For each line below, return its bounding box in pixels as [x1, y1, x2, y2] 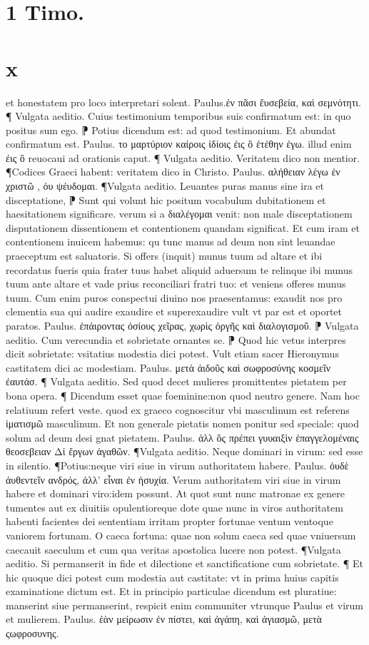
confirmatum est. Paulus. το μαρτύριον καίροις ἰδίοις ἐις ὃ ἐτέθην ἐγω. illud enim [6, 136, 352, 151]
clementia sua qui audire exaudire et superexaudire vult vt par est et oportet [6, 304, 343, 319]
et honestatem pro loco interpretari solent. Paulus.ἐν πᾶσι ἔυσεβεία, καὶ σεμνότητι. [6, 94, 361, 109]
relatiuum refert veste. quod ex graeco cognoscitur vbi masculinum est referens [6, 402, 350, 417]
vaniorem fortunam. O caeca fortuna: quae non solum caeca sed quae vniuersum [6, 527, 356, 542]
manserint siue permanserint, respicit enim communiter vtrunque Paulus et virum [6, 597, 363, 612]
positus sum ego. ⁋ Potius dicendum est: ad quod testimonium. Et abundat [6, 122, 336, 137]
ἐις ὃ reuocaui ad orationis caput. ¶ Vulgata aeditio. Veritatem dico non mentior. [6, 150, 360, 165]
